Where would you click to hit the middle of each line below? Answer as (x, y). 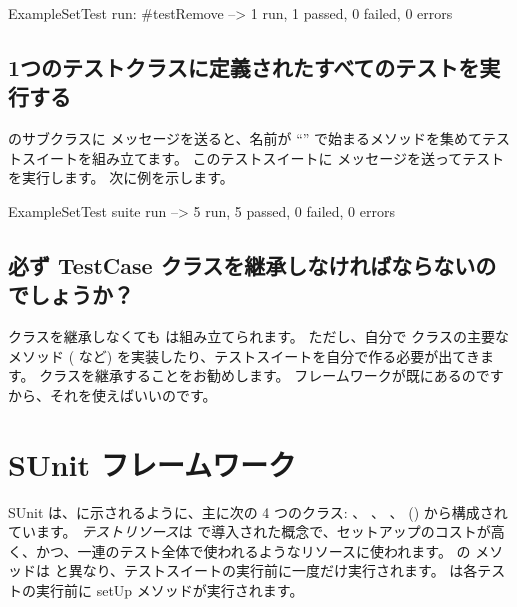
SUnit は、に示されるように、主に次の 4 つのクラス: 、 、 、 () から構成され (258, 511)
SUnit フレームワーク (152, 463)
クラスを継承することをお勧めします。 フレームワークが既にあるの (257, 375)
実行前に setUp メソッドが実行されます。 (169, 590)
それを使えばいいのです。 (133, 394)
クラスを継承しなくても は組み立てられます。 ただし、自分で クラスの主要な (258, 336)
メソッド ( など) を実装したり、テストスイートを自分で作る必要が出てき (244, 355)
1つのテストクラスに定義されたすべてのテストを (244, 66)
